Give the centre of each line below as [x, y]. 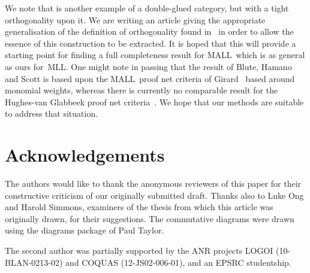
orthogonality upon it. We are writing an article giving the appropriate [135, 19]
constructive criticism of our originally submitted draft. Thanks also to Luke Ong [154, 195]
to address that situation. [52, 113]
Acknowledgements [85, 155]
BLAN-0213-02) [34, 262]
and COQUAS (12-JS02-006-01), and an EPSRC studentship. [178, 262]
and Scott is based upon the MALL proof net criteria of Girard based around [150, 78]
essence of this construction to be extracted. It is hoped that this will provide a [151, 43]
